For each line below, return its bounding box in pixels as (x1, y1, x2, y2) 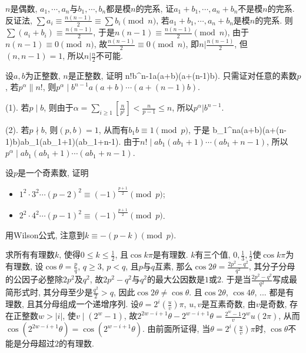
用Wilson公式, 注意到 (5, 228, 85, 241)
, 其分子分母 (248, 260, 295, 272)
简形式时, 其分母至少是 (5, 286, 93, 298)
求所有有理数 (5, 248, 55, 261)
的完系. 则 (255, 14, 293, 26)
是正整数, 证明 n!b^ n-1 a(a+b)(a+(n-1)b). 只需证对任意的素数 (68, 69, 297, 81)
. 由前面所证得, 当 (142, 322, 211, 335)
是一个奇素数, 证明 (18, 166, 89, 178)
